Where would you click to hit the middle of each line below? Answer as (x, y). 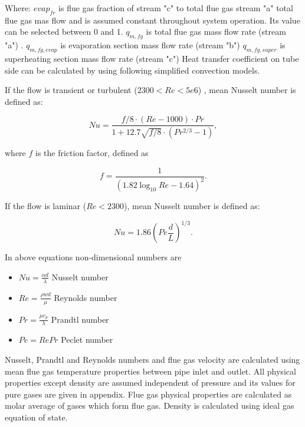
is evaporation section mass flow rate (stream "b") (150, 45)
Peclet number (87, 340)
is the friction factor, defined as (92, 153)
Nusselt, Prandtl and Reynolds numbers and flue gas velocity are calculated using (152, 360)
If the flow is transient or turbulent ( (71, 90)
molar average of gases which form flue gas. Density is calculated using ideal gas (150, 406)
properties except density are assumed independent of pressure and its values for (150, 383)
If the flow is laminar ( (46, 206)
